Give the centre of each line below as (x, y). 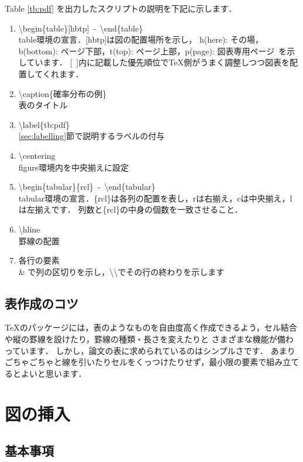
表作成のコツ (42, 303)
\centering (37, 155)
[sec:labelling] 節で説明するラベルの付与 (92, 136)
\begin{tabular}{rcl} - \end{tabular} (87, 187)
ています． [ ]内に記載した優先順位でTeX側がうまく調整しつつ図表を (158, 62)
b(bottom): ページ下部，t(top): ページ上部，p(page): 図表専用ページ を (153, 51)
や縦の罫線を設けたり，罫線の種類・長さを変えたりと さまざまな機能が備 (145, 339)
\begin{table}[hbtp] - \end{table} (81, 28)
